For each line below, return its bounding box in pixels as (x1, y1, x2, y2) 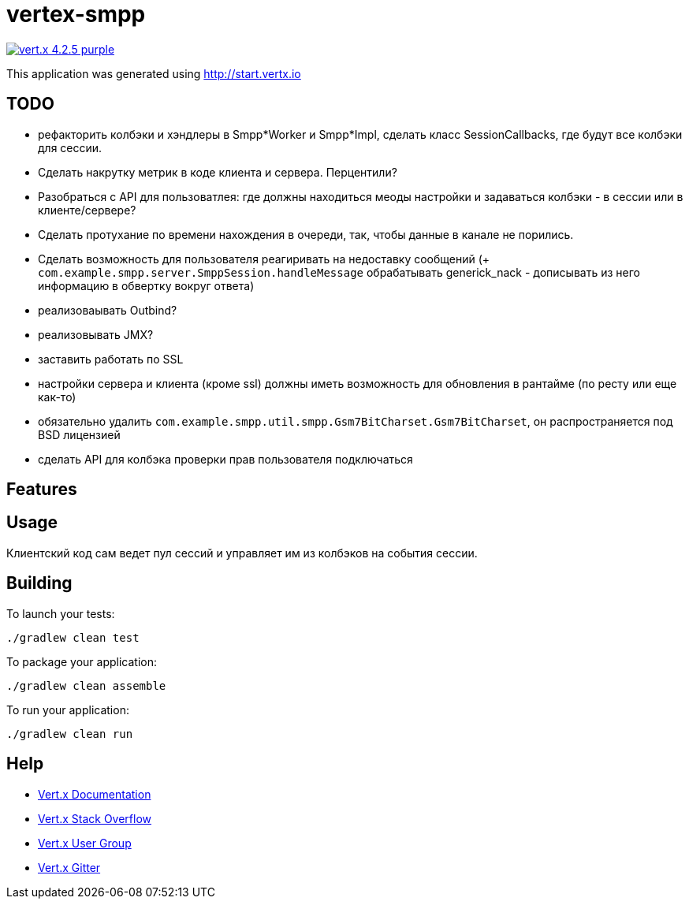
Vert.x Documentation (38, 787, 151, 801)
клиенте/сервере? (38, 203, 136, 217)
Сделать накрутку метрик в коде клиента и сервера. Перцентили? (38, 165, 397, 179)
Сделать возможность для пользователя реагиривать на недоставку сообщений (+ (38, 251, 490, 266)
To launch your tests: (6, 606, 115, 620)
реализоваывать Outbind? (38, 303, 177, 317)
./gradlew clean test (6, 631, 140, 644)
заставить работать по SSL (38, 352, 184, 366)
